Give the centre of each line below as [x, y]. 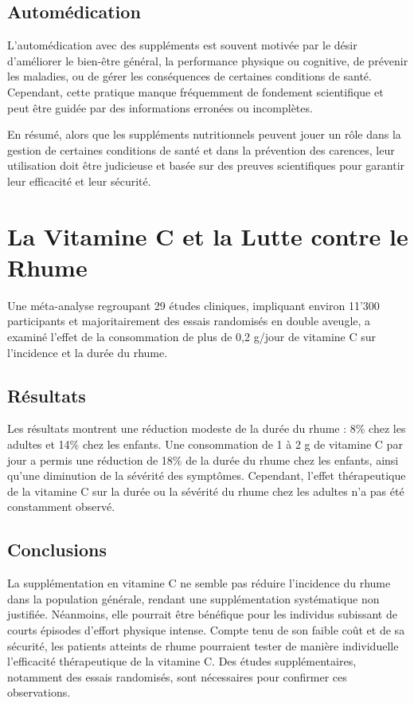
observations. [39, 692]
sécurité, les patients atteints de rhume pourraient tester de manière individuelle [203, 645]
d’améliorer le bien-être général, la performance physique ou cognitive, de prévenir [208, 60]
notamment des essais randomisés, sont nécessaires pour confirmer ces [177, 676]
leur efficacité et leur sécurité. [79, 181]
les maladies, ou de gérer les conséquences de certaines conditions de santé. [189, 76]
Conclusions [57, 550]
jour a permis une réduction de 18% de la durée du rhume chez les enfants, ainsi [203, 460]
